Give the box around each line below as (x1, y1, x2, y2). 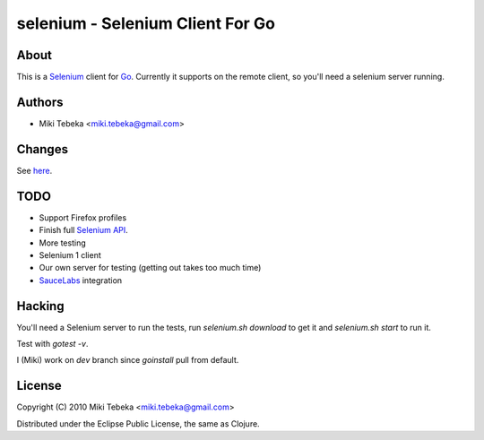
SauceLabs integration (39, 274, 123, 286)
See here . (16, 165, 53, 176)
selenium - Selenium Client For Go (16, 13, 275, 33)
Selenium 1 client (39, 249, 102, 260)
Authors (16, 94, 64, 109)
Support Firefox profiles (39, 211, 127, 223)
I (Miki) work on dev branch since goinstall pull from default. (16, 355, 239, 366)
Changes (16, 142, 69, 157)
